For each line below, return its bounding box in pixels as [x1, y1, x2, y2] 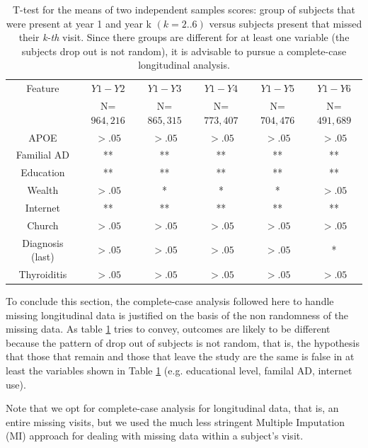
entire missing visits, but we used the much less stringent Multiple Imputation [6, 414, 345, 429]
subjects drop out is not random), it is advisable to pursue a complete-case [21, 43, 347, 58]
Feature [26, 81, 59, 96]
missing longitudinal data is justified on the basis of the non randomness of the [6, 307, 349, 322]
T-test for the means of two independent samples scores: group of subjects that [12, 2, 356, 16]
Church [27, 217, 59, 232]
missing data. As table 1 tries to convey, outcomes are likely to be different [6, 321, 330, 336]
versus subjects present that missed [209, 16, 362, 30]
